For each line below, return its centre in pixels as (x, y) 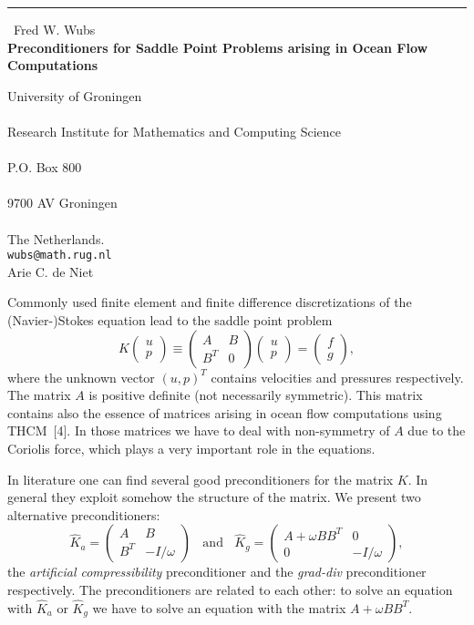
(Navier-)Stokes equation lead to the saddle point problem (170, 319)
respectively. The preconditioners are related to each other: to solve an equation (230, 589)
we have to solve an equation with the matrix (219, 607)
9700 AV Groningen (62, 203)
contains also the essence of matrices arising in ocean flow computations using (225, 412)
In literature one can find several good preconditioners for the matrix (201, 479)
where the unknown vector (81, 377)
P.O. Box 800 (45, 167)
